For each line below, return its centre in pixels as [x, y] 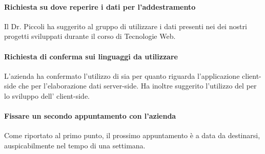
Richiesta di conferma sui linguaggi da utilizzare [91, 56]
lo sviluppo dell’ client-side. [47, 95]
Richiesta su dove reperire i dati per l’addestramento [100, 6]
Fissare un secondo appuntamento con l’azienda [90, 116]
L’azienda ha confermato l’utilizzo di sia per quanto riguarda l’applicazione [122, 75]
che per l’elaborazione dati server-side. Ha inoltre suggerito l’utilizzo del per [138, 86]
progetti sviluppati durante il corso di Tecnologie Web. [90, 36]
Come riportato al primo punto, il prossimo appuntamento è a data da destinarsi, [132, 135]
